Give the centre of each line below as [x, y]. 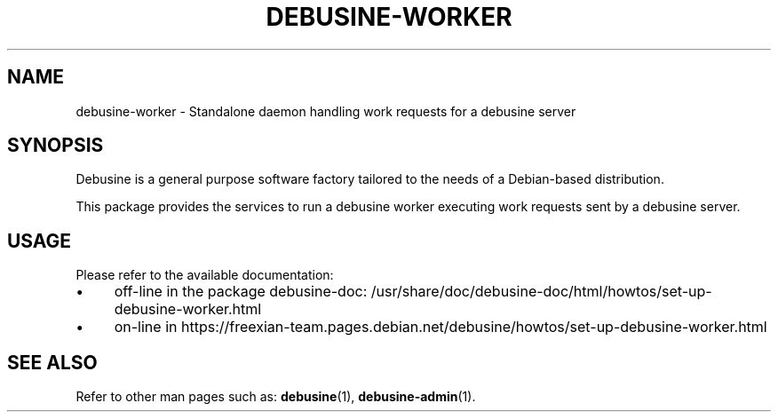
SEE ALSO [52, 362]
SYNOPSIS [56, 146]
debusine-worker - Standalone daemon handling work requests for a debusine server [326, 111]
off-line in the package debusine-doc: [241, 292]
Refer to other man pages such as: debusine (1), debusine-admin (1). [276, 397]
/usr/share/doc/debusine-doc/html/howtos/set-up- [541, 292]
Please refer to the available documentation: [205, 275]
